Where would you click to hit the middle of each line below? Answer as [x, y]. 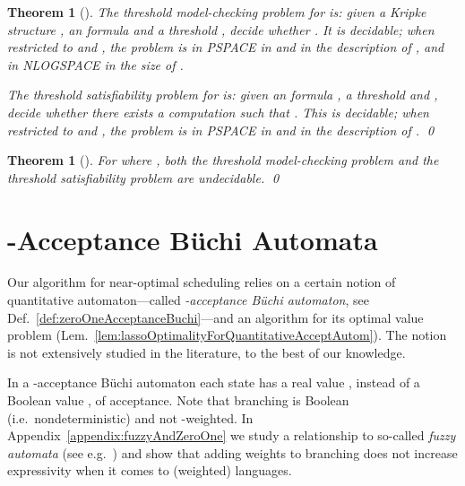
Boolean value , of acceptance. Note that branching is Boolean [178, 400]
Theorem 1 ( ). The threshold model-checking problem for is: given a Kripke [217, 12]
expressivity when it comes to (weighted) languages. [150, 470]
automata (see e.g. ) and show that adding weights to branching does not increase [232, 452]
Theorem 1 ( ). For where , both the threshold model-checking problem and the [223, 160]
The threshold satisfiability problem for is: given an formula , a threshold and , [223, 95]
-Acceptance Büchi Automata [193, 239]
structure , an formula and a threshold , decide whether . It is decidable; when [221, 29]
